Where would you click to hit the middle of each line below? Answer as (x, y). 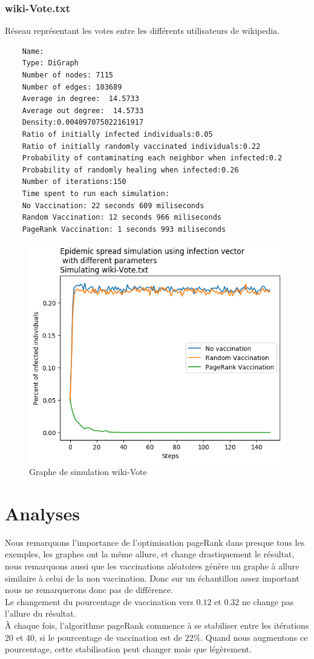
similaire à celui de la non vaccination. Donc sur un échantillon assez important (152, 578)
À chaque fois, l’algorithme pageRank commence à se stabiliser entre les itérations (157, 625)
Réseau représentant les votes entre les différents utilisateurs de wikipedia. (142, 31)
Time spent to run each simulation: (96, 193)
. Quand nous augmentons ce (254, 637)
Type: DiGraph (50, 63)
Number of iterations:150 (74, 182)
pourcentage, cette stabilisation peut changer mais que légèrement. (128, 649)
